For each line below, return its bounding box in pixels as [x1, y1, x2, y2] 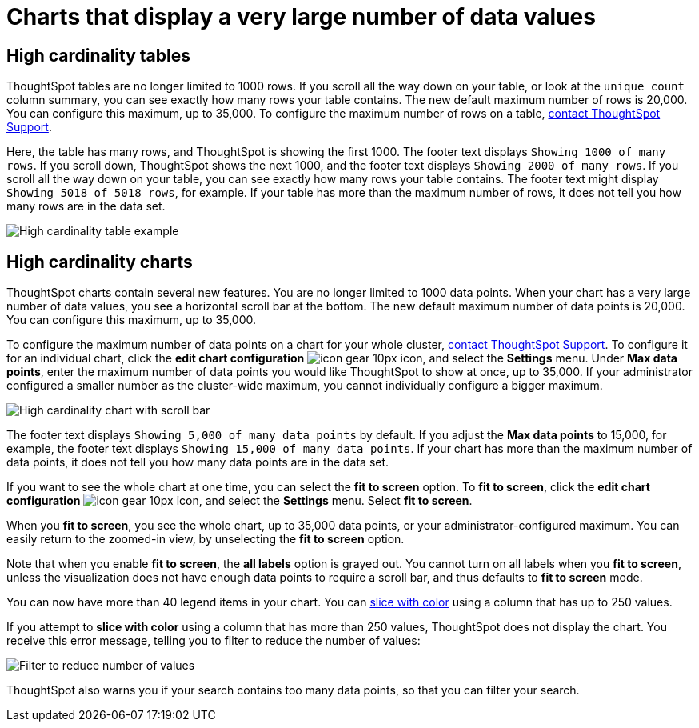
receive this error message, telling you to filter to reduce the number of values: [6, 634, 421, 648]
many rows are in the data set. [6, 199, 166, 214]
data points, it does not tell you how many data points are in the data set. [6, 455, 389, 470]
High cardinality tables [6, 45, 191, 66]
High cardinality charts [6, 251, 193, 272]
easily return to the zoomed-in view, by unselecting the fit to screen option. [6, 532, 405, 546]
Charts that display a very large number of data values [6, 3, 596, 30]
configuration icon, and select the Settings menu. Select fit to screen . [6, 494, 473, 508]
